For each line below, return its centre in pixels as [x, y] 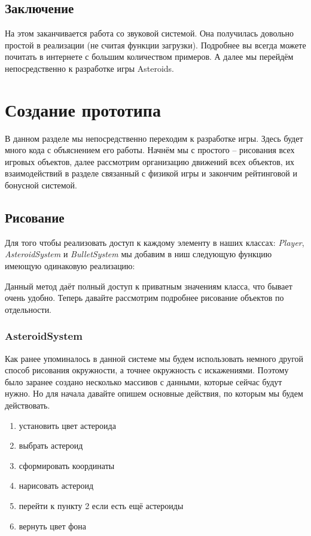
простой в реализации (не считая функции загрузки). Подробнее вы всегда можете [155, 45]
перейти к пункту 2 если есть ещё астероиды [101, 505]
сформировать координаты [67, 465]
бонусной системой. [41, 185]
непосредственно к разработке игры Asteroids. [89, 68]
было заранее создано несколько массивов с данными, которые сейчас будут [144, 381]
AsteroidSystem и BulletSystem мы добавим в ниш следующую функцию [138, 254]
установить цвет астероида [67, 425]
